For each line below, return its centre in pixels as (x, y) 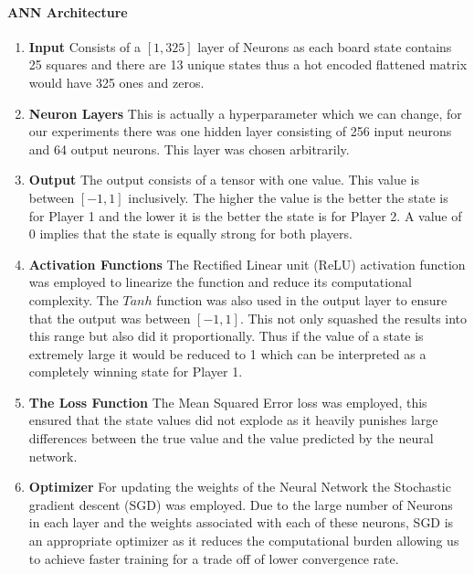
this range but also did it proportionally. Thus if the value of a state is (226, 336)
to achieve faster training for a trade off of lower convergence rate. (214, 558)
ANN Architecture (68, 11)
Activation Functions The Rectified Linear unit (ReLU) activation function (247, 264)
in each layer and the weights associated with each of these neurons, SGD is (241, 522)
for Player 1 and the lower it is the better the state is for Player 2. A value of (245, 215)
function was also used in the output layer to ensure (302, 299)
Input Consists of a (85, 46)
